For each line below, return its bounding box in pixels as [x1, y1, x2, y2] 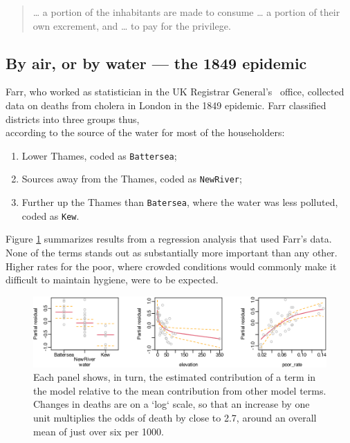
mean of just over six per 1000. [33, 424, 164, 438]
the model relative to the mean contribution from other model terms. [33, 383, 326, 397]
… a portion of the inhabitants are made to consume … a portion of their [33, 5, 340, 19]
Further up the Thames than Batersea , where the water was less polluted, [21, 195, 338, 209]
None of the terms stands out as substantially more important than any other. [6, 245, 338, 259]
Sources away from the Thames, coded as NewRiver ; [21, 171, 242, 186]
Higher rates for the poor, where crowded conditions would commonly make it [6, 258, 337, 273]
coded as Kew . [21, 208, 80, 223]
